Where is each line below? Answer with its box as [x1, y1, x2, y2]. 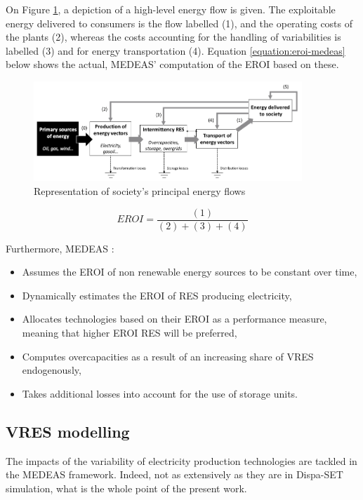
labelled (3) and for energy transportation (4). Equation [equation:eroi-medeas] [6, 43, 345, 58]
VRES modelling [6, 420, 130, 442]
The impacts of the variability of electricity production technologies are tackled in [6, 453, 357, 468]
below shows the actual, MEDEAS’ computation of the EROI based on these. [6, 57, 339, 72]
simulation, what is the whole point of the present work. [6, 480, 247, 495]
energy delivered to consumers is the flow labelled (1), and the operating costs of [6, 15, 353, 30]
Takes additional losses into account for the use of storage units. [22, 386, 298, 400]
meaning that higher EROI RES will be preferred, [22, 325, 237, 339]
